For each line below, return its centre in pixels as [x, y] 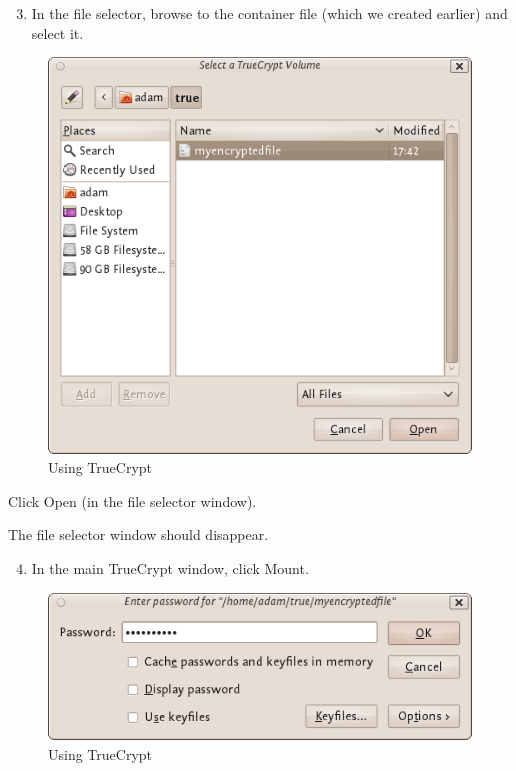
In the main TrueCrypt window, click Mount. [170, 568]
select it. [57, 32]
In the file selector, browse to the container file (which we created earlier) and [269, 13]
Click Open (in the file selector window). [132, 500]
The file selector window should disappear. [138, 534]
